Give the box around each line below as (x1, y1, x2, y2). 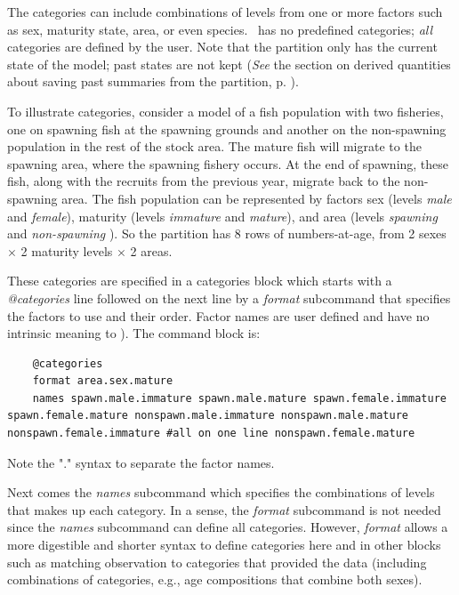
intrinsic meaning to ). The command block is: (7, 324, 261, 342)
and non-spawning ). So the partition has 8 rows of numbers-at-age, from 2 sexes (7, 224, 447, 243)
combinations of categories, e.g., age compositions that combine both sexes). (7, 570, 423, 589)
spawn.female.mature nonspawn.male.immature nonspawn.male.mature (7, 409, 409, 422)
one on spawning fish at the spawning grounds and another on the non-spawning (7, 119, 447, 138)
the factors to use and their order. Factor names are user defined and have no (7, 306, 430, 325)
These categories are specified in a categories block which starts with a (7, 271, 392, 290)
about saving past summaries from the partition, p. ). (7, 72, 299, 91)
